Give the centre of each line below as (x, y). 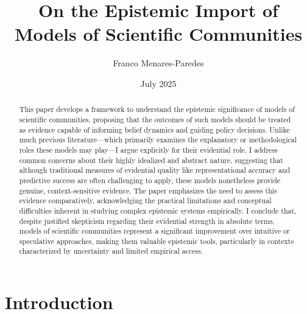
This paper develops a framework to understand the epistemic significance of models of (157, 109)
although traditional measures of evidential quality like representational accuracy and (155, 170)
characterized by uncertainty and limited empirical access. (111, 251)
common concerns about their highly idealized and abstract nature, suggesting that (151, 160)
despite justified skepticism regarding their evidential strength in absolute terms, (147, 221)
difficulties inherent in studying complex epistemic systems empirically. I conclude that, (158, 210)
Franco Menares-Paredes (158, 63)
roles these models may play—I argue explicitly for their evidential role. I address (148, 149)
